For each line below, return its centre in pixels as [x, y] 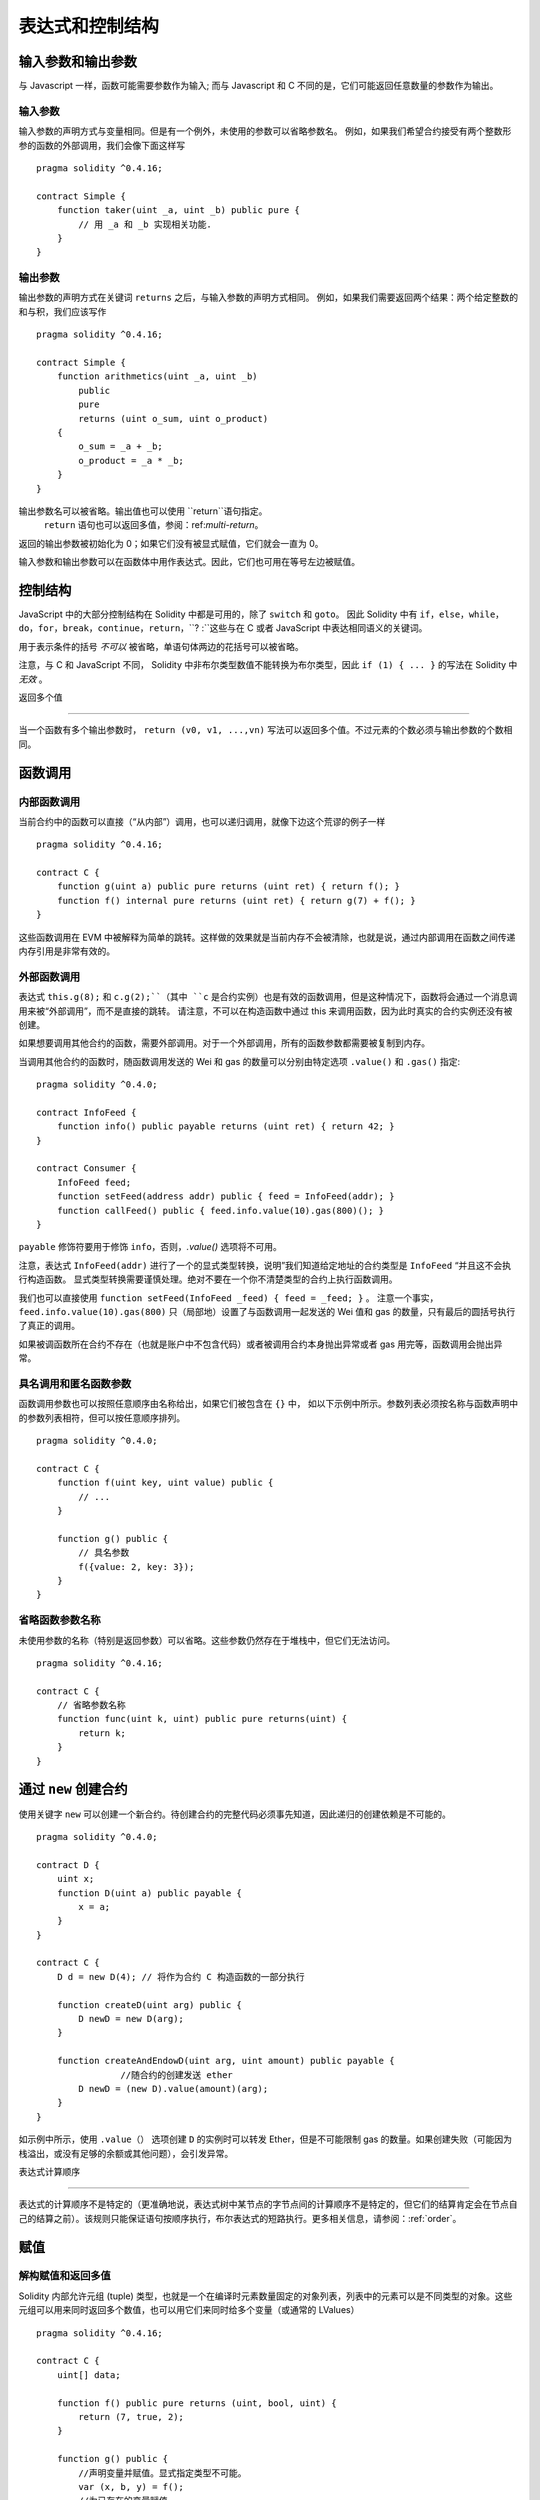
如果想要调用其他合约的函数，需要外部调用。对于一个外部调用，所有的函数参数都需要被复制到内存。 [224, 1043]
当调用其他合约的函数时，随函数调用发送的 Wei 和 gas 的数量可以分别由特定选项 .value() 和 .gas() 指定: [239, 1061]
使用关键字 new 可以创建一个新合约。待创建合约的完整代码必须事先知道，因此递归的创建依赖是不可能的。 [235, 1814]
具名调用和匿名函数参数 [75, 1383]
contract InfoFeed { [86, 1112]
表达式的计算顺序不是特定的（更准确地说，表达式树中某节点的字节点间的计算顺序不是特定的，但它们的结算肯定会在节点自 [268, 2204]
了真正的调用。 [49, 1326]
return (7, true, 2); [131, 2416]
